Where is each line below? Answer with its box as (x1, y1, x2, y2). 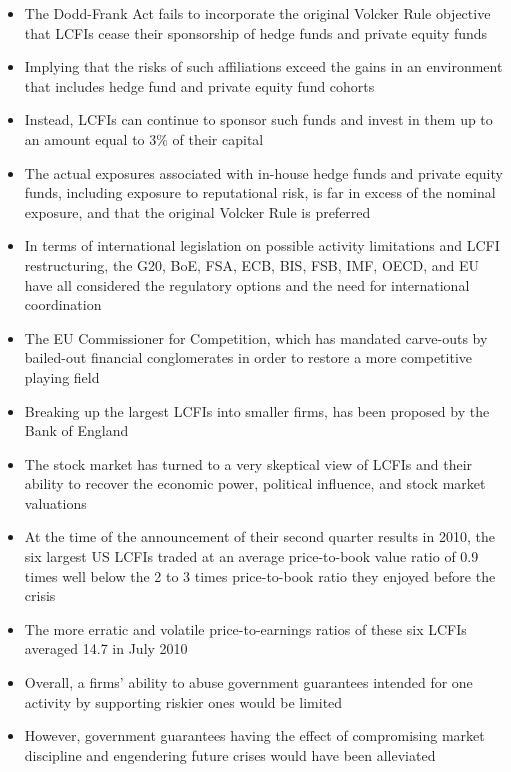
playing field (24, 366, 100, 387)
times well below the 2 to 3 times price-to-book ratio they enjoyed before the (24, 565, 496, 586)
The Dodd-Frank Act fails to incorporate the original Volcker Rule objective (24, 3, 491, 23)
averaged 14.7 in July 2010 (24, 638, 188, 659)
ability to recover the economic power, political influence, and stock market (24, 473, 486, 494)
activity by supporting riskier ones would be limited (24, 691, 343, 712)
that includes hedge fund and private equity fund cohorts (24, 75, 375, 96)
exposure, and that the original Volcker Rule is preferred (24, 201, 371, 222)
